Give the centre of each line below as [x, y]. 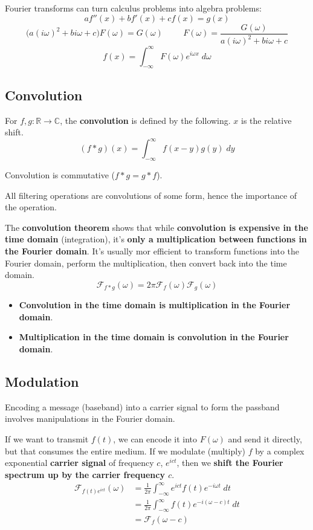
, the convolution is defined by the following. [145, 120]
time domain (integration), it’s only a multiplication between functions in [156, 239]
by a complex [280, 451]
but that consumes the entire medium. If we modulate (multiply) [125, 451]
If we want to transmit [47, 438]
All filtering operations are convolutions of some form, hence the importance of [151, 195]
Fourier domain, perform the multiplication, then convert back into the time [146, 263]
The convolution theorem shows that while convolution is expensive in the [156, 227]
